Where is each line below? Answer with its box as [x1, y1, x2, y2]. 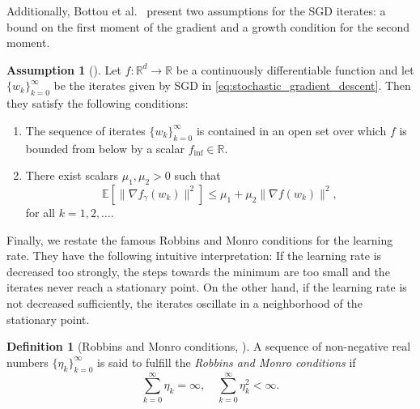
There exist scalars [25, 167, 119, 184]
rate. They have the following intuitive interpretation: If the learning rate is [6, 247, 382, 264]
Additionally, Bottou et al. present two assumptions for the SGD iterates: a [6, 2, 386, 19]
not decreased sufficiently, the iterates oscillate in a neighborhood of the [6, 294, 363, 311]
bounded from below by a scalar [25, 139, 185, 156]
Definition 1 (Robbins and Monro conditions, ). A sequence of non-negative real [6, 338, 411, 355]
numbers [6, 353, 49, 370]
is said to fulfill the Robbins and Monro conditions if [96, 353, 356, 370]
